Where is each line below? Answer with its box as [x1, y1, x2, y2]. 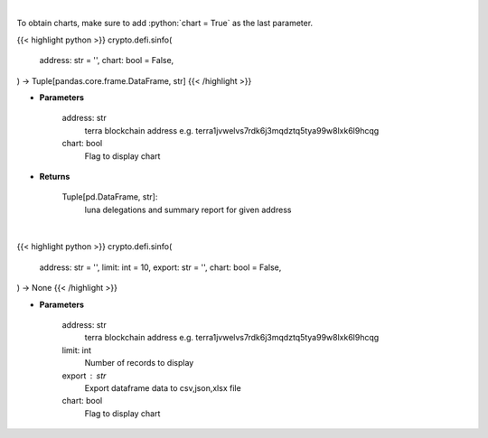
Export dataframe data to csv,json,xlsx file [84, 382, 241, 393]
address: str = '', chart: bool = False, [39, 55, 174, 66]
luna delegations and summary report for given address [84, 204, 292, 215]
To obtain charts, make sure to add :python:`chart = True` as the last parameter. [16, 18, 314, 29]
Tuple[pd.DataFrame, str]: [61, 191, 158, 202]
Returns [39, 171, 70, 182]
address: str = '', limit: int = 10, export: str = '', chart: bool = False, [39, 262, 282, 273]
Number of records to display [84, 358, 194, 368]
